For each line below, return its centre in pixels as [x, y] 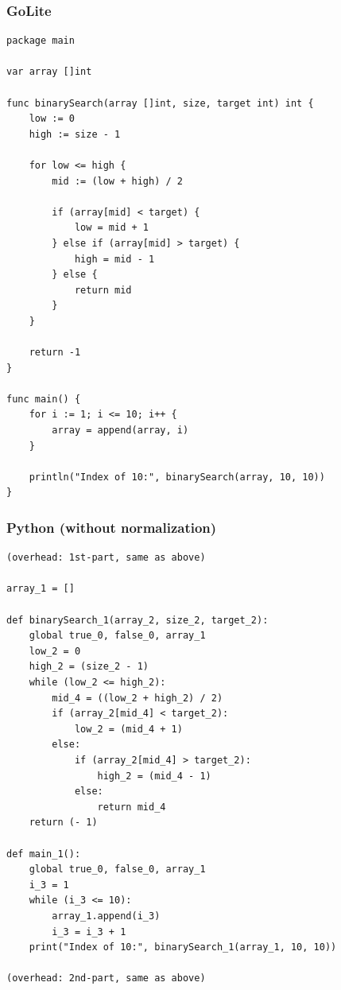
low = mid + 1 [111, 228]
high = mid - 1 [114, 259]
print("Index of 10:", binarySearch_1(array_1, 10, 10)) [183, 947]
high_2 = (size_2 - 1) [89, 667]
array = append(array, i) [120, 431]
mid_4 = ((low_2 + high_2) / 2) [138, 698]
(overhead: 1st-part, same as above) [106, 558]
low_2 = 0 [55, 651]
